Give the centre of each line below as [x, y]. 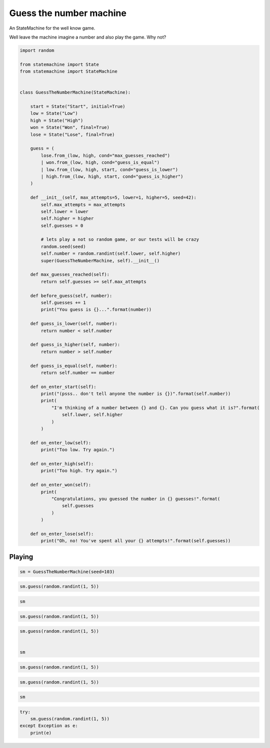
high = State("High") [57, 120]
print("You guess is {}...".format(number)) [96, 310]
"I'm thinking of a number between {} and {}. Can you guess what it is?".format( [155, 408]
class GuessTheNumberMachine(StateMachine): [75, 92]
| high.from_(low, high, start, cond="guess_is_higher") [112, 176]
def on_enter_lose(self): [62, 534]
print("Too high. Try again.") [79, 471]
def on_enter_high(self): [62, 464]
